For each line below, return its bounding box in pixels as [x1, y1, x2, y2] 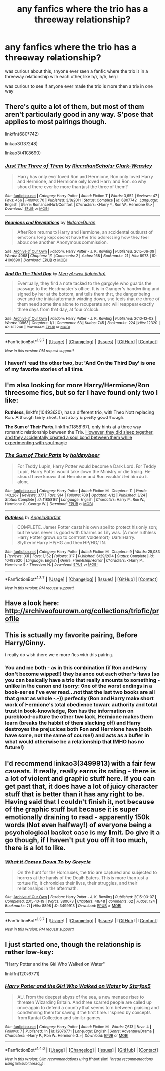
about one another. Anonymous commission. [17, 239, 108, 245]
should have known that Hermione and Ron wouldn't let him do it [17, 474, 148, 479]
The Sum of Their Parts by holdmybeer [5, 452, 100, 459]
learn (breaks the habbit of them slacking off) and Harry [5, 719, 141, 726]
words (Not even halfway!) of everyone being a [5, 820, 152, 829]
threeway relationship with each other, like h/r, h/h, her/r [5, 73, 119, 79]
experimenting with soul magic [5, 440, 67, 446]
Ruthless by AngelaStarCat [5, 514, 61, 520]
